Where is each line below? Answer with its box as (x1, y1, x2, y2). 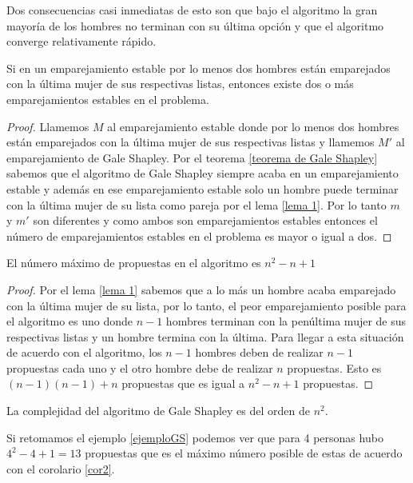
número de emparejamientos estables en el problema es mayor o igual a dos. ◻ (6, 227, 392, 244)
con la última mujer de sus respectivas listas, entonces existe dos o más (6, 75, 354, 92)
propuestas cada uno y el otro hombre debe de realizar (6, 359, 273, 376)
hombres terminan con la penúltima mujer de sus (165, 313, 407, 329)
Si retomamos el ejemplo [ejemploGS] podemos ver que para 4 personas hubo (6, 429, 383, 445)
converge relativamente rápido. (6, 33, 157, 50)
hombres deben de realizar (195, 344, 324, 361)
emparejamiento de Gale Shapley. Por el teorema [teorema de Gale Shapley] (6, 149, 378, 166)
